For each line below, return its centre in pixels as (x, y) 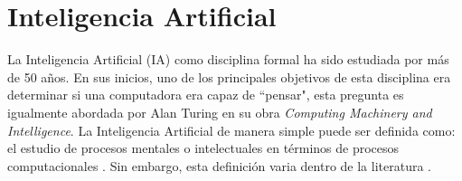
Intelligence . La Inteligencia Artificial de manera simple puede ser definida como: (231, 130)
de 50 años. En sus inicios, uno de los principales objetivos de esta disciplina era (229, 76)
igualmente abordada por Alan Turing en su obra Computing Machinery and (220, 112)
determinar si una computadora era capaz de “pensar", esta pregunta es (206, 95)
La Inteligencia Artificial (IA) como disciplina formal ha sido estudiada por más (228, 59)
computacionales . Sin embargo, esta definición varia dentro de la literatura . (219, 165)
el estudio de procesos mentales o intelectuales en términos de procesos (203, 148)
